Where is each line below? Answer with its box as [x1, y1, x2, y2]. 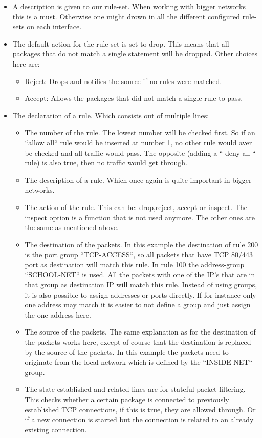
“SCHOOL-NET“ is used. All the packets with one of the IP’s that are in [25, 269, 255, 280]
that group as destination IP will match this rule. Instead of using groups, [25, 279, 257, 290]
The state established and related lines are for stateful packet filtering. [25, 384, 246, 394]
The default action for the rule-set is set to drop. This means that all [12, 38, 229, 49]
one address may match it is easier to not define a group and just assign [25, 299, 251, 310]
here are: [12, 58, 40, 69]
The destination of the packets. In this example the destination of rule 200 [25, 239, 258, 249]
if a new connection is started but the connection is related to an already [25, 414, 254, 425]
